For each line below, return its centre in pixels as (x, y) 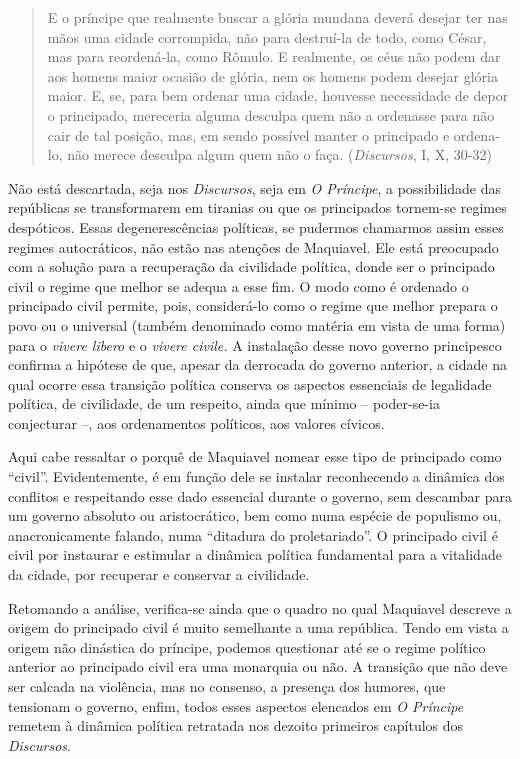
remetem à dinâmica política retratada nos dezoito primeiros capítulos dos (236, 725)
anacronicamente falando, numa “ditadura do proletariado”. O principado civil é (253, 534)
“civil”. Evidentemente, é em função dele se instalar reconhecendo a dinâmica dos (256, 476)
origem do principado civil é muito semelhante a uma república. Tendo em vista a (258, 627)
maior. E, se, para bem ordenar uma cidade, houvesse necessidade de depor (278, 95)
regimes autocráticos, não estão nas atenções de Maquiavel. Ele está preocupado (253, 246)
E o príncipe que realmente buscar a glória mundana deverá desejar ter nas (277, 17)
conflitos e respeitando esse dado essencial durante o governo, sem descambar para (260, 495)
